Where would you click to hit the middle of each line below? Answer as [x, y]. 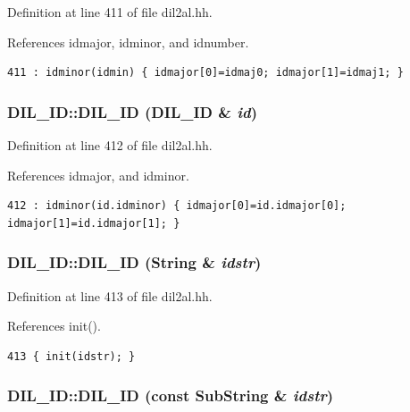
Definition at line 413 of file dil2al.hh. [110, 295]
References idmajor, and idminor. [98, 175]
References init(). [54, 326]
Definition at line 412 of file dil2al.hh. [110, 145]
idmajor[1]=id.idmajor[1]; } [94, 223]
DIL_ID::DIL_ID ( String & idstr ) [134, 262]
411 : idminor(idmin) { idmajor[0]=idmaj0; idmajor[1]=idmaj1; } [205, 73]
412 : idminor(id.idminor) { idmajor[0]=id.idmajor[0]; [177, 206]
